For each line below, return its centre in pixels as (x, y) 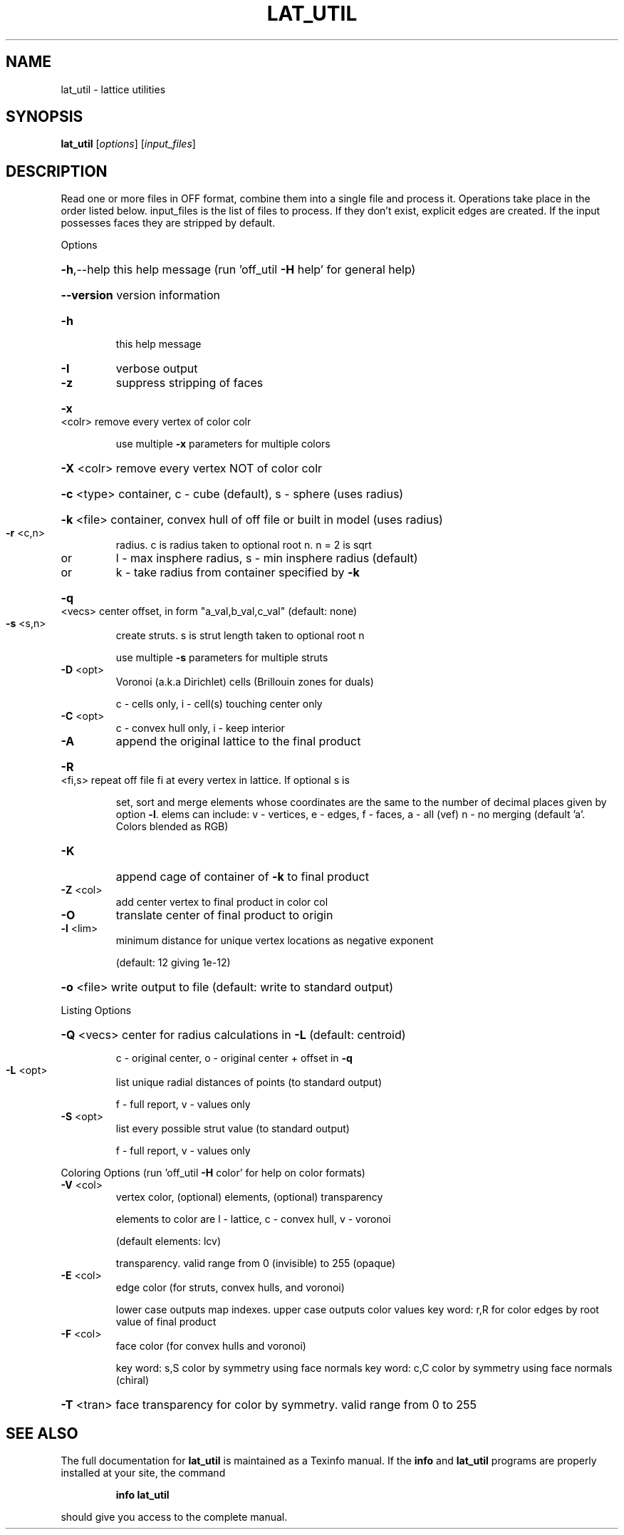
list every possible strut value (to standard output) (233, 1129)
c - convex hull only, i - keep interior (200, 728)
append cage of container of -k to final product (242, 877)
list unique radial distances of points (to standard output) (249, 1082)
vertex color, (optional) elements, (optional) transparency (249, 1197)
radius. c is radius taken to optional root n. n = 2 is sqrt (244, 545)
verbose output (157, 369)
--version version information (140, 295)
